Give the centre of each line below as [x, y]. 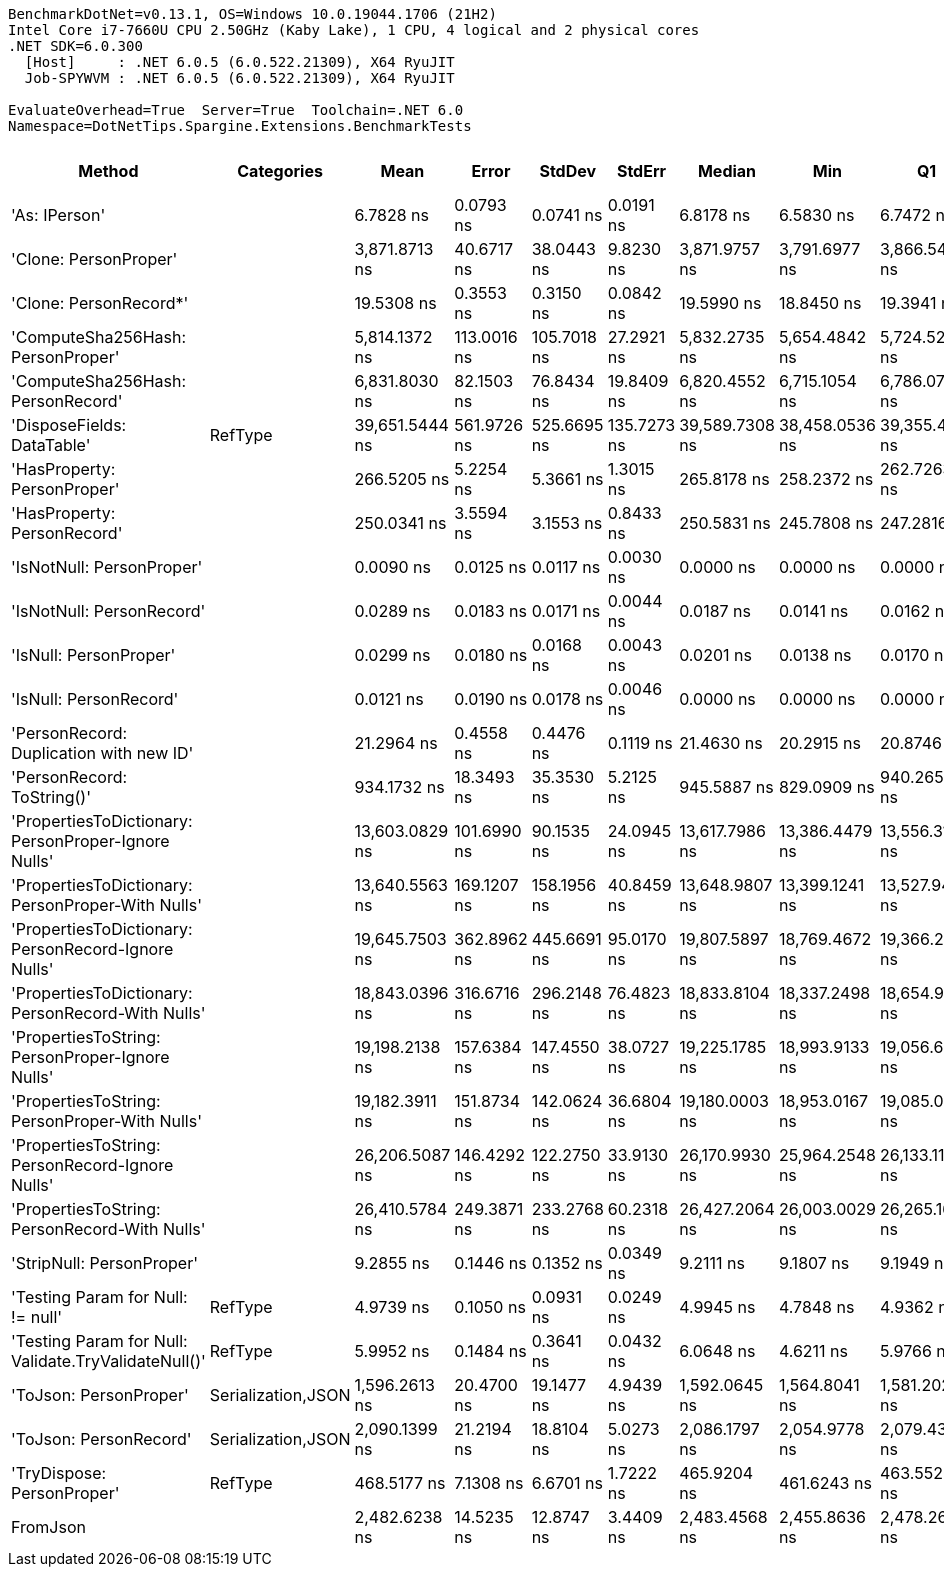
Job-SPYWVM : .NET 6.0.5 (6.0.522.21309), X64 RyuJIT [239, 78]
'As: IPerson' [58, 215]
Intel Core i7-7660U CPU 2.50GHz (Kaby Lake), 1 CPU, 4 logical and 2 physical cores [354, 30]
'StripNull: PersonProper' [105, 1263]
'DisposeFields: [69, 425]
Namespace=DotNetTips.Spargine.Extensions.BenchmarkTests [240, 126]
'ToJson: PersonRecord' [101, 1439]
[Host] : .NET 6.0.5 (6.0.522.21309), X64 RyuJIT [239, 62]
